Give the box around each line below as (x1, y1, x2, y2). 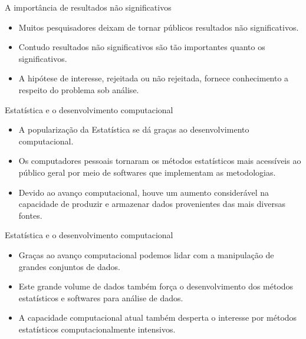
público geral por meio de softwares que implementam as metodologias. (18, 166, 276, 178)
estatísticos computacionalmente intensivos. (18, 322, 176, 335)
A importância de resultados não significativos (5, 1, 172, 13)
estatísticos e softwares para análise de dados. (18, 291, 183, 304)
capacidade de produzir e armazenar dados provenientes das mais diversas (18, 198, 285, 210)
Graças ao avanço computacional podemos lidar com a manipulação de (18, 248, 274, 261)
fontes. (18, 209, 42, 221)
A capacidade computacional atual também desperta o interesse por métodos (18, 311, 297, 324)
